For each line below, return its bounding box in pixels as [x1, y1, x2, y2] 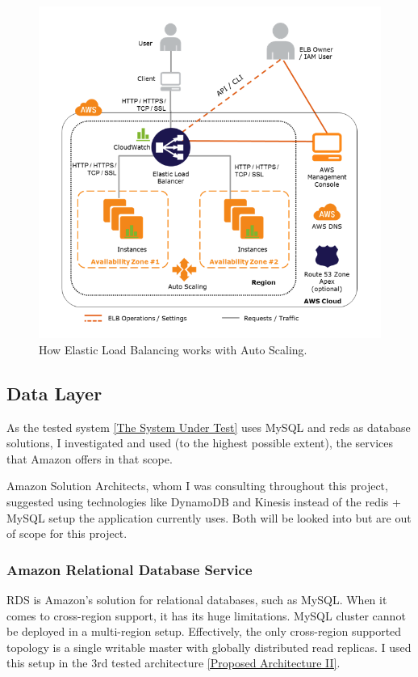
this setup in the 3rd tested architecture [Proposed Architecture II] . [6, 654, 341, 671]
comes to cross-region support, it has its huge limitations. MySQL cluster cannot [6, 607, 406, 624]
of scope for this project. [6, 525, 127, 542]
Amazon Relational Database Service [6, 559, 253, 579]
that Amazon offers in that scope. [6, 450, 173, 467]
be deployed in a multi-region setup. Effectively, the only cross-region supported [6, 623, 402, 640]
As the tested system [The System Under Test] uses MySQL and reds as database [6, 418, 411, 435]
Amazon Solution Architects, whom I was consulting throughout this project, [6, 477, 388, 494]
